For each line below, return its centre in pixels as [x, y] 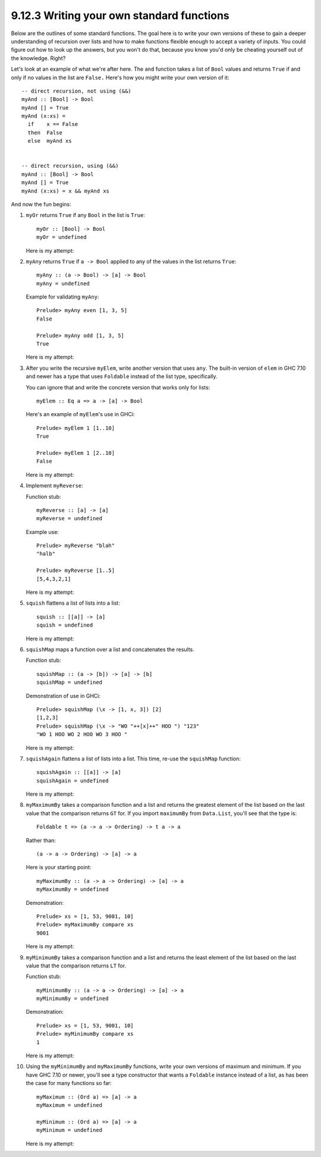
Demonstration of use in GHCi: [63, 696]
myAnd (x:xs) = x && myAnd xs [66, 191]
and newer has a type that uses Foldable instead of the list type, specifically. [122, 376]
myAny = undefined [63, 283]
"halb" [46, 554]
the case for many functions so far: [69, 1083]
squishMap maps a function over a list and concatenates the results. [110, 649]
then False [45, 133]
